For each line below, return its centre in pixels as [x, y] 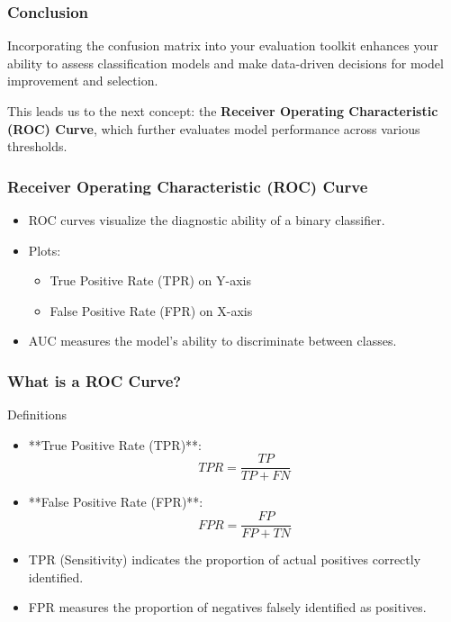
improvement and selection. [83, 81]
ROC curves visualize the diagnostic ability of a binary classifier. [207, 220]
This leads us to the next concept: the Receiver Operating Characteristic [223, 111]
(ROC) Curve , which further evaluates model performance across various [214, 128]
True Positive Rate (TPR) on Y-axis [150, 280]
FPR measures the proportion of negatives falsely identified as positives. [227, 607]
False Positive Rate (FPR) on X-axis [151, 310]
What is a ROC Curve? [95, 380]
